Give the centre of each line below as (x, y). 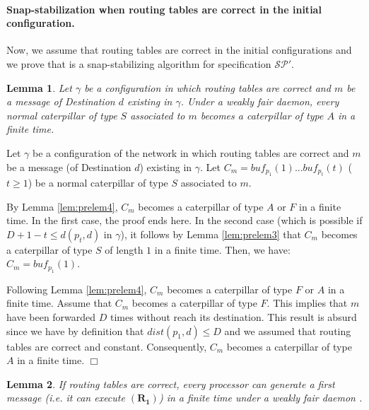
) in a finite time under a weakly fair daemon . (260, 398)
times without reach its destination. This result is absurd (234, 316)
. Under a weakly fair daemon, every (260, 101)
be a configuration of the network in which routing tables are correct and (191, 152)
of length (124, 249)
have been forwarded (51, 316)
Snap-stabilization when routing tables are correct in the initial (164, 9)
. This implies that (307, 303)
